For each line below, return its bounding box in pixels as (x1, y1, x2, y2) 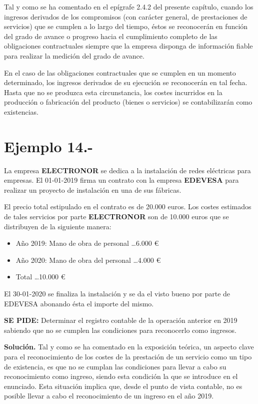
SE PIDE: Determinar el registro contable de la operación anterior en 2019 (4, 315, 237, 325)
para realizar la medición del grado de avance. (4, 50, 144, 61)
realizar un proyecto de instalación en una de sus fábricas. (4, 184, 181, 195)
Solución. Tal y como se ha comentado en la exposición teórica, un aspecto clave (4, 341, 254, 352)
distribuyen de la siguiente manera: (4, 221, 111, 231)
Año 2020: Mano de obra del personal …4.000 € (15, 254, 161, 265)
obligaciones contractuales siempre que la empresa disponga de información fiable (4, 41, 253, 51)
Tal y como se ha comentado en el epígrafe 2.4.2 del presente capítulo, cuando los (4, 2, 253, 12)
